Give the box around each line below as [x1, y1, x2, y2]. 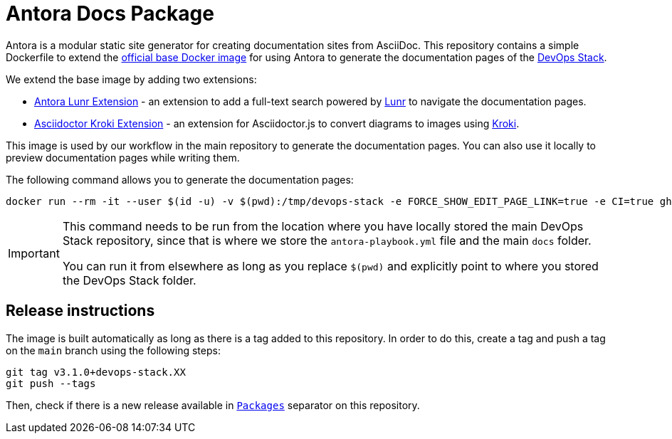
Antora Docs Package [6, 1, 214, 26]
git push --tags [6, 377, 96, 389]
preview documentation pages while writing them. [6, 151, 240, 164]
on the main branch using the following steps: [6, 344, 221, 356]
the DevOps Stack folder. [62, 273, 196, 287]
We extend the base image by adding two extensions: [6, 73, 257, 85]
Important [8, 245, 60, 260]
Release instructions [6, 302, 155, 320]
